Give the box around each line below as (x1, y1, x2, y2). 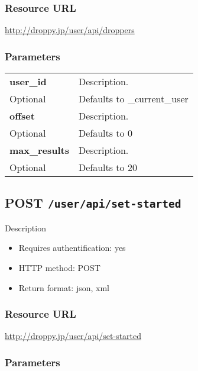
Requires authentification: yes (18, 241, 126, 254)
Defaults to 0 (78, 126, 132, 140)
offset (9, 109, 35, 123)
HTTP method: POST (18, 262, 100, 273)
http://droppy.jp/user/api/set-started (5, 330, 142, 342)
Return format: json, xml (18, 281, 109, 293)
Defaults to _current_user (78, 92, 189, 106)
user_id (9, 75, 47, 89)
